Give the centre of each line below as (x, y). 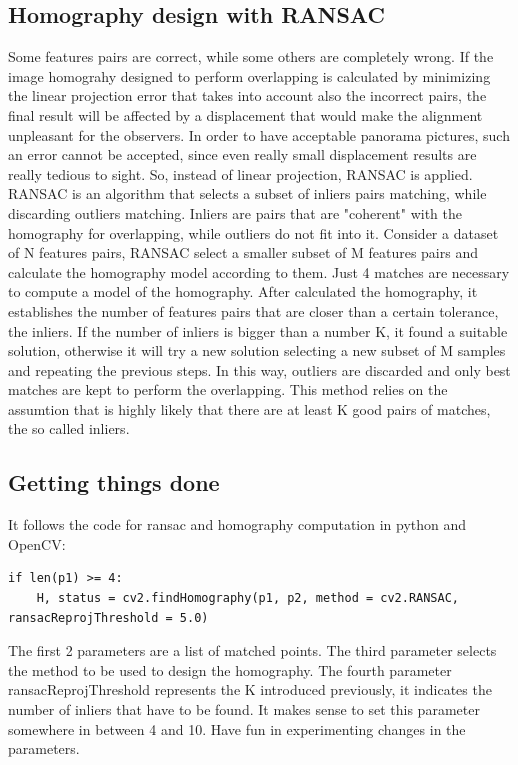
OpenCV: (37, 543)
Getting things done (114, 482)
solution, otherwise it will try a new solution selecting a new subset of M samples (257, 350)
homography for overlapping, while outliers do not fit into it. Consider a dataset (253, 232)
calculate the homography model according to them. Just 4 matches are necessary (259, 271)
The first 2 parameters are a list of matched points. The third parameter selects (252, 650)
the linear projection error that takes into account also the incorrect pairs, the (247, 95)
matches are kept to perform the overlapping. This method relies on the (228, 389)
